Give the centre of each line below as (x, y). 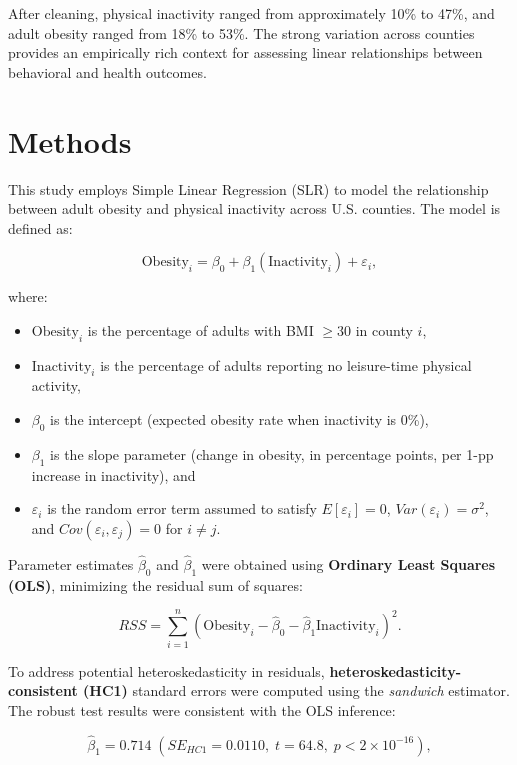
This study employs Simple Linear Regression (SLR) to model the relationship (248, 188)
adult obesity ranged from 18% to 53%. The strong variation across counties (241, 32)
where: (28, 296)
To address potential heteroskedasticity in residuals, (166, 670)
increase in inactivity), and (113, 474)
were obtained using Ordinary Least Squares (348, 564)
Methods (70, 140)
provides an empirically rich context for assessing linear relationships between (245, 52)
